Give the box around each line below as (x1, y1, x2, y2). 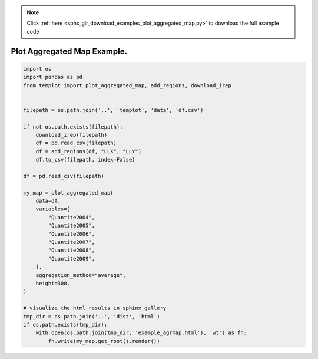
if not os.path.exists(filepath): (23, 123, 123, 130)
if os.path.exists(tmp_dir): (23, 321, 108, 328)
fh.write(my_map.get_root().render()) (48, 338, 160, 344)
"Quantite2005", (48, 222, 95, 229)
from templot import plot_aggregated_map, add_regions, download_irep (23, 82, 232, 88)
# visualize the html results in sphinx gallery (23, 305, 167, 312)
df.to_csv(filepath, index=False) (35, 156, 135, 163)
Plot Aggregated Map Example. (11, 46, 128, 56)
